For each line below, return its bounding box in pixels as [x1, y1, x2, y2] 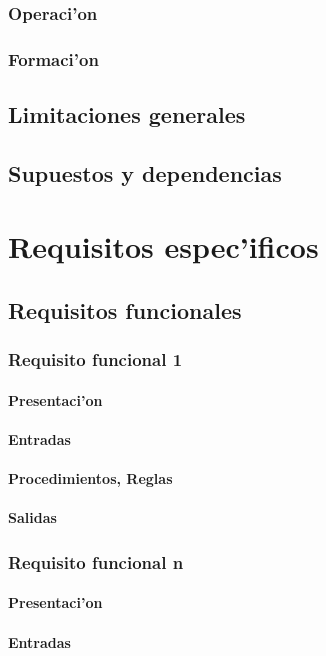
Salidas [8, 507, 57, 528]
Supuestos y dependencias [8, 157, 282, 188]
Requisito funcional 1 [8, 347, 183, 372]
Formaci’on [8, 46, 99, 71]
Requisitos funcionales [8, 295, 242, 326]
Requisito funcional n [8, 549, 184, 574]
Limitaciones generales [8, 99, 246, 130]
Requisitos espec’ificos [8, 226, 319, 267]
